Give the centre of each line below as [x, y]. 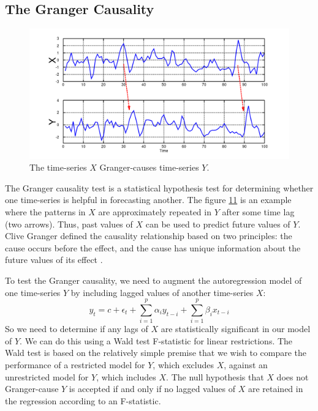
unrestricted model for [47, 376]
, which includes [126, 376]
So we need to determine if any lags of [77, 329]
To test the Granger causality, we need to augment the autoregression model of [153, 280]
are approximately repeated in [155, 211]
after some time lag [258, 211]
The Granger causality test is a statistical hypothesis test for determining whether [159, 187]
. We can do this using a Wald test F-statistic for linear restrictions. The [156, 340]
